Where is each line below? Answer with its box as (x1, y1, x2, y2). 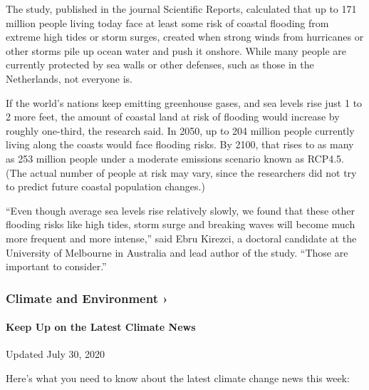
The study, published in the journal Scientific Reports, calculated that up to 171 (6, 1, 357, 16)
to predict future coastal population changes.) (6, 179, 205, 194)
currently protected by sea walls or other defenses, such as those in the (6, 57, 314, 72)
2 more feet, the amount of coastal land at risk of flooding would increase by (6, 109, 340, 124)
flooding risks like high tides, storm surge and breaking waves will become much (6, 217, 355, 232)
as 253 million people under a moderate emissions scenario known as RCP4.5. (6, 150, 344, 165)
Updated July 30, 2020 (6, 347, 105, 361)
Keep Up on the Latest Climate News (6, 319, 196, 334)
